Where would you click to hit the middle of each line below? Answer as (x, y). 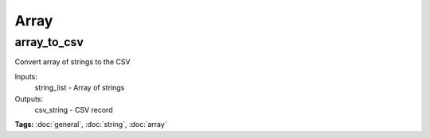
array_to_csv (49, 42)
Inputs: (26, 76)
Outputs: (29, 98)
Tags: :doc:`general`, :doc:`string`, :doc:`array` (91, 125)
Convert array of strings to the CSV (72, 62)
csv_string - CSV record (74, 109)
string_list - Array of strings (80, 88)
